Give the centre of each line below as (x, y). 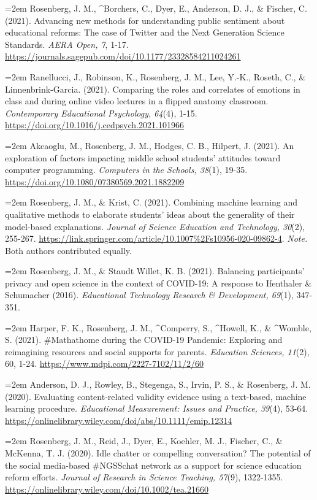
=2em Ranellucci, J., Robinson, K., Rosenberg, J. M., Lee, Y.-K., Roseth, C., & (155, 76)
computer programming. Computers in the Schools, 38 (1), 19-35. (126, 170)
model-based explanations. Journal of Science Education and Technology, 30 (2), (155, 226)
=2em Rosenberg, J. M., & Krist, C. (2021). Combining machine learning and (151, 202)
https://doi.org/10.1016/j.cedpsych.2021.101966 (94, 125)
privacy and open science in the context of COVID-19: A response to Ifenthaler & (158, 283)
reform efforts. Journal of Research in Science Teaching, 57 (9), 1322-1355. (144, 477)
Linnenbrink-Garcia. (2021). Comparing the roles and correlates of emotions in (153, 89)
